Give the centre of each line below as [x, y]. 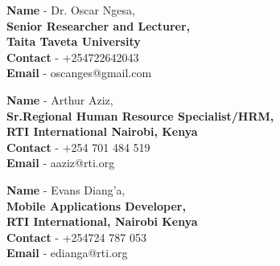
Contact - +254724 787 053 [76, 237]
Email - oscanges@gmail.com [79, 73]
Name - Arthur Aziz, [60, 99]
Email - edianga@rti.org [67, 253]
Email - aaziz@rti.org [61, 163]
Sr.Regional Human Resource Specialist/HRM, [140, 115]
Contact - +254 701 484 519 [78, 147]
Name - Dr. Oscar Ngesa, [71, 10]
